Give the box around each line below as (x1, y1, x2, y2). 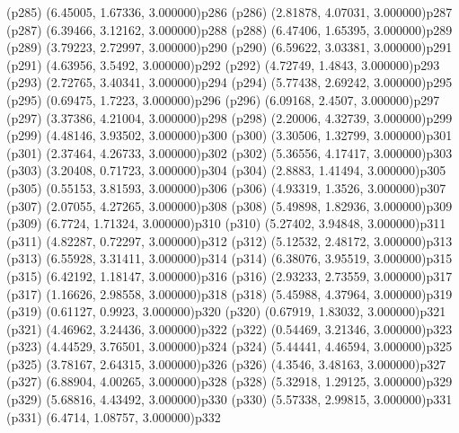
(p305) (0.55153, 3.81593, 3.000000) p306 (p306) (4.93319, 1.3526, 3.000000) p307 (6, 178, 446, 197)
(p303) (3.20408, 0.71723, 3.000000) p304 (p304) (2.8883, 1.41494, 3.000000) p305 (6, 161, 446, 180)
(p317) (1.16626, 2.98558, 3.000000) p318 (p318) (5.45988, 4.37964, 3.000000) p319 (6, 284, 453, 303)
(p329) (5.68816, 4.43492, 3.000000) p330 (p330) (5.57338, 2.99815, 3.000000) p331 (6, 390, 453, 409)
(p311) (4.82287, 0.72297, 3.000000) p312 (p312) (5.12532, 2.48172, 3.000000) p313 (6, 231, 453, 250)
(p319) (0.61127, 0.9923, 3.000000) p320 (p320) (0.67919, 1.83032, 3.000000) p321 (6, 302, 446, 321)
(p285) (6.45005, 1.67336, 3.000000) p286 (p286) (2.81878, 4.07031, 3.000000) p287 (6, 3, 453, 21)
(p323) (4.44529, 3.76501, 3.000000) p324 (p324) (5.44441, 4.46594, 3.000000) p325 (6, 337, 453, 356)
